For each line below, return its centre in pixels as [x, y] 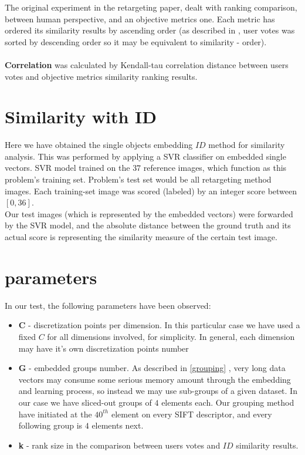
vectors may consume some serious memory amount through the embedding [155, 379]
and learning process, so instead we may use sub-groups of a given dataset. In [158, 391]
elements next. [118, 425]
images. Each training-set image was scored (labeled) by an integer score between [151, 191]
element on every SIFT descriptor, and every [192, 414]
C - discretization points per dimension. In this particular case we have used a [159, 325]
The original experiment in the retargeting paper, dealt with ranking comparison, [151, 7]
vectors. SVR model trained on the [67, 168]
